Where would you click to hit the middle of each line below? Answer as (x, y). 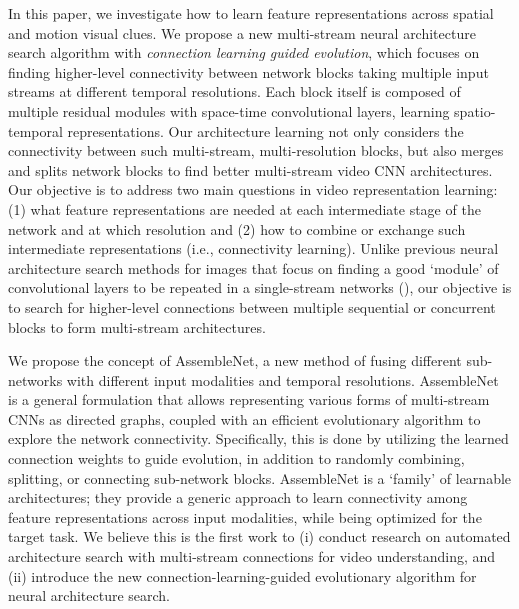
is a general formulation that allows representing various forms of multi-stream (249, 399)
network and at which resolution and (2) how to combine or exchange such (237, 228)
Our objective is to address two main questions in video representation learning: (253, 189)
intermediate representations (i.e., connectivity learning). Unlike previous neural (253, 248)
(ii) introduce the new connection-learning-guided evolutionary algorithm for (242, 575)
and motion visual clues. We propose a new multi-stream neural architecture (242, 32)
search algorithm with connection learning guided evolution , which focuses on (244, 52)
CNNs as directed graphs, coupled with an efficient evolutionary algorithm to (244, 418)
